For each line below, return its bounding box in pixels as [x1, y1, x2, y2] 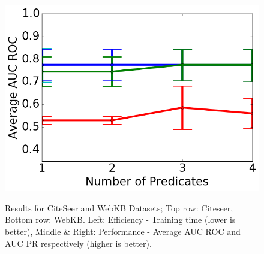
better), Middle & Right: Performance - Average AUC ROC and [5, 225, 241, 237]
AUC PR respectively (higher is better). [5, 237, 152, 249]
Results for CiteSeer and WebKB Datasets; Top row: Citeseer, [5, 201, 233, 214]
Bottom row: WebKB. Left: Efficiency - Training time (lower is [5, 213, 236, 226]
